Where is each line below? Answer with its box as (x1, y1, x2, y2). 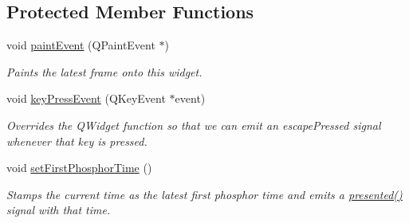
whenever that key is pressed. (6, 132, 147, 149)
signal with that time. (6, 201, 111, 218)
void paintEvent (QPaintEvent (6, 37, 155, 53)
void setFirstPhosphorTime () (6, 159, 152, 176)
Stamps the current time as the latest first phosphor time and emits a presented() (6, 186, 403, 202)
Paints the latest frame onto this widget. (6, 63, 203, 80)
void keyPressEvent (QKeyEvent (6, 90, 166, 107)
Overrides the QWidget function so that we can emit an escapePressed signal (6, 116, 381, 133)
